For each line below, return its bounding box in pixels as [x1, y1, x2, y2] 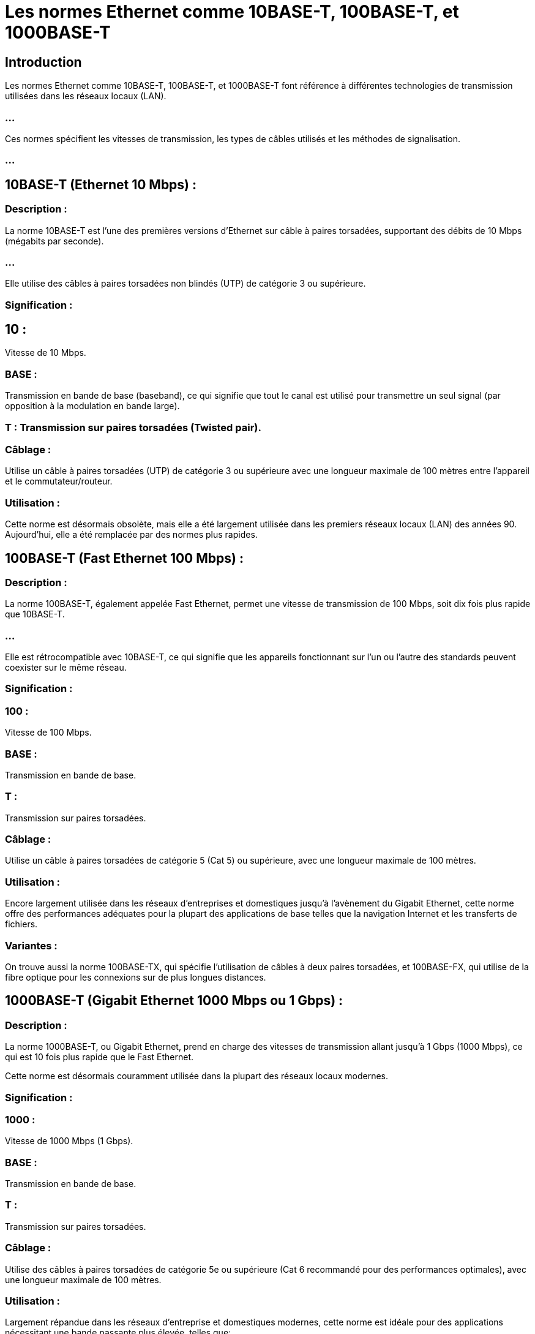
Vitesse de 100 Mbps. [5, 727, 92, 738]
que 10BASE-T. [5, 609, 65, 620]
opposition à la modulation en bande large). [5, 401, 180, 412]
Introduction [5, 54, 82, 70]
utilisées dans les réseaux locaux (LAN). [5, 91, 166, 102]
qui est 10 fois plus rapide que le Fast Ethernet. [5, 1052, 194, 1063]
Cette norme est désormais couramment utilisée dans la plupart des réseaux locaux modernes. [5, 1071, 389, 1082]
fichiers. [5, 919, 38, 930]
